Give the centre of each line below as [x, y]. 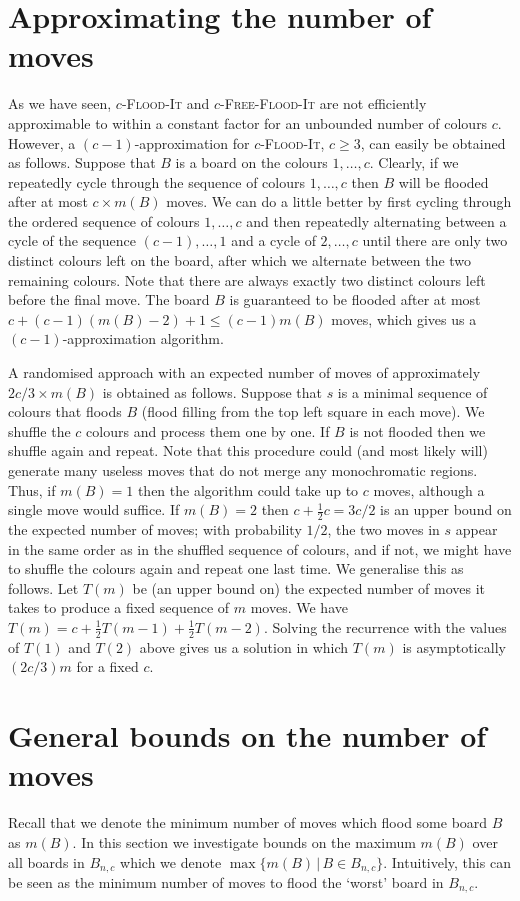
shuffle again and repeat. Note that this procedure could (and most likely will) [248, 450]
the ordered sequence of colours [104, 220]
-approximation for [192, 142]
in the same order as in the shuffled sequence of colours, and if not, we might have [260, 548]
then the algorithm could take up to [248, 489]
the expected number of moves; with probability [155, 529]
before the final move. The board [109, 299]
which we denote [171, 861]
